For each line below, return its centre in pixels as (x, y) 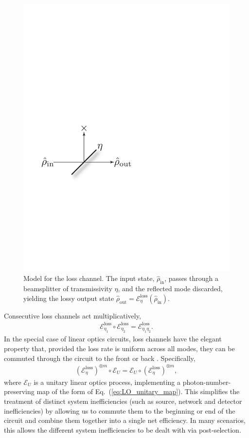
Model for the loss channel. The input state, (89, 278)
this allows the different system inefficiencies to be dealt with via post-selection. (123, 429)
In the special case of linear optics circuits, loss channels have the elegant (113, 339)
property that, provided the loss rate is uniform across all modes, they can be (119, 348)
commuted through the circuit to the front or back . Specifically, (100, 358)
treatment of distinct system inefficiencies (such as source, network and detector (123, 401)
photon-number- (207, 382)
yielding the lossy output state (69, 298)
